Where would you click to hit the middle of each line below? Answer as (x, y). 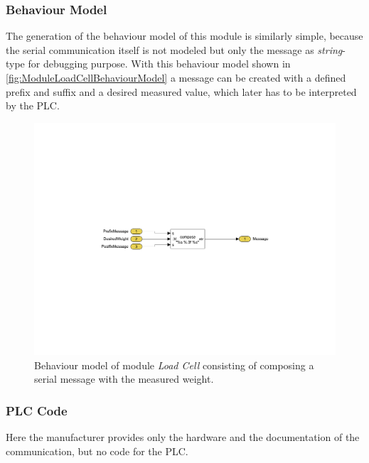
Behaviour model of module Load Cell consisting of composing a (174, 365)
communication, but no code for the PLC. (97, 451)
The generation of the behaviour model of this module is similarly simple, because (184, 36)
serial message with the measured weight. (124, 379)
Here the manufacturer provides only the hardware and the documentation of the (183, 437)
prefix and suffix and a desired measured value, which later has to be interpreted (181, 91)
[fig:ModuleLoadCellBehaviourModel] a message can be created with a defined (176, 77)
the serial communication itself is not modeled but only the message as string (174, 49)
